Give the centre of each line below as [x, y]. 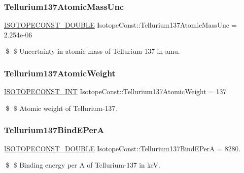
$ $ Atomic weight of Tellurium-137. [61, 108]
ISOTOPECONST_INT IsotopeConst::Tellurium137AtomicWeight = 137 [115, 91]
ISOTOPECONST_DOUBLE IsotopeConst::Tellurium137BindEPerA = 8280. [122, 148]
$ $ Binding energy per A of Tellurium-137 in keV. [83, 165]
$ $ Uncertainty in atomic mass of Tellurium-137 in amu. [93, 51]
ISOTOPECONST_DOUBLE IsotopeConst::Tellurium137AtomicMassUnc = [121, 25]
